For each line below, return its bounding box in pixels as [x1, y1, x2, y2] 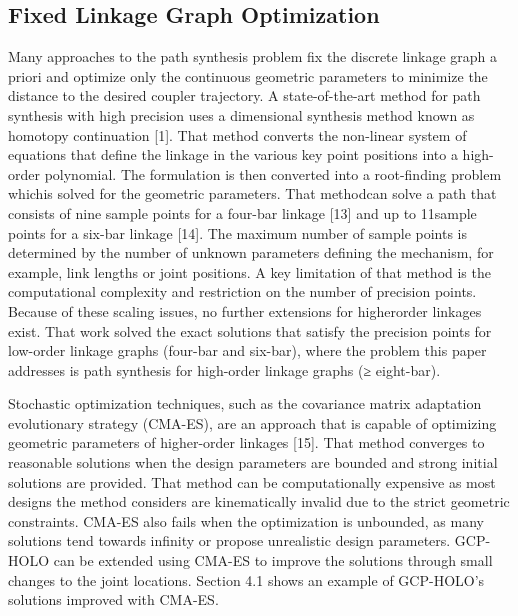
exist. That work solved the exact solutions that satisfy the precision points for [8, 320, 492, 341]
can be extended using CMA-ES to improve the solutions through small [53, 550, 493, 571]
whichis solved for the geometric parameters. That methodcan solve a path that [8, 183, 497, 204]
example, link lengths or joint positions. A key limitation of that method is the [8, 261, 491, 282]
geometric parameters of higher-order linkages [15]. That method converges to [8, 432, 485, 453]
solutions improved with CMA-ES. [8, 589, 219, 610]
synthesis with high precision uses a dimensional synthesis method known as [8, 104, 475, 125]
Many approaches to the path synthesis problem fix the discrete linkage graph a [8, 46, 497, 67]
